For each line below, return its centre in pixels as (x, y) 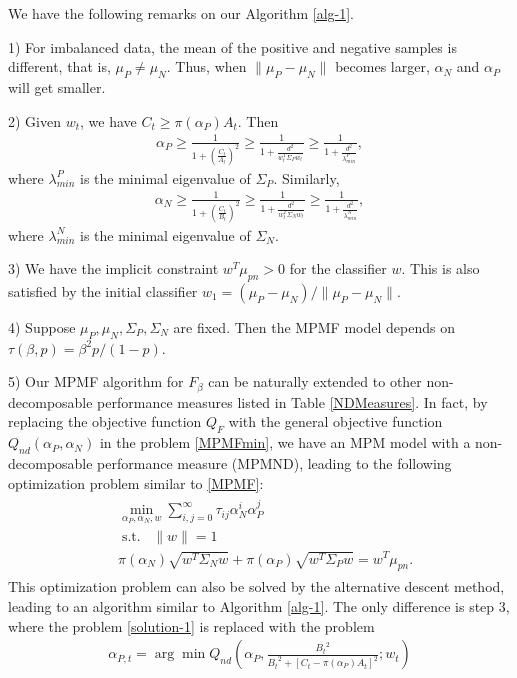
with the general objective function (335, 421)
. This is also (440, 268)
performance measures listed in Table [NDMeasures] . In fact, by (292, 401)
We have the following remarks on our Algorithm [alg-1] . (181, 13)
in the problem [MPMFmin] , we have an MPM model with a (285, 442)
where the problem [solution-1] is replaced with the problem (191, 625)
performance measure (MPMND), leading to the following (274, 463)
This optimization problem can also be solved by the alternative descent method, (256, 586)
